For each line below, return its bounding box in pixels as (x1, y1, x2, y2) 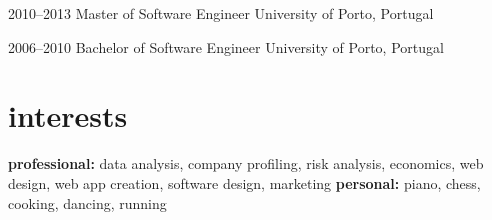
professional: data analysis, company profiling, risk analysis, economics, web (8, 153, 484, 174)
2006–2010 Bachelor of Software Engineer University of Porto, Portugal (8, 36, 444, 57)
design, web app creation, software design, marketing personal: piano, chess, (8, 172, 481, 193)
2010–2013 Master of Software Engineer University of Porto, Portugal (8, 3, 434, 23)
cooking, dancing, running (8, 192, 167, 213)
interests (8, 95, 128, 136)
